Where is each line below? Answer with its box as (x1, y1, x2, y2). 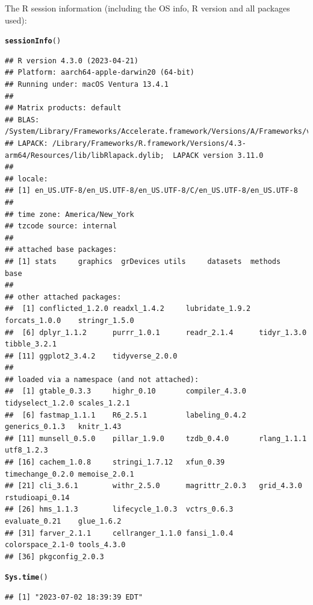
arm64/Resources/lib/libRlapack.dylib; (5, 151, 164, 160)
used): (5, 13, 27, 26)
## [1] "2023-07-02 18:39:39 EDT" (5, 593, 143, 602)
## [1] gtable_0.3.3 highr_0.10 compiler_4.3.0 (5, 387, 246, 396)
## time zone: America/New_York (5, 210, 134, 219)
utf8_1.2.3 (5, 446, 48, 455)
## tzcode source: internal (5, 222, 117, 231)
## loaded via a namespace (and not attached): (5, 375, 199, 384)
